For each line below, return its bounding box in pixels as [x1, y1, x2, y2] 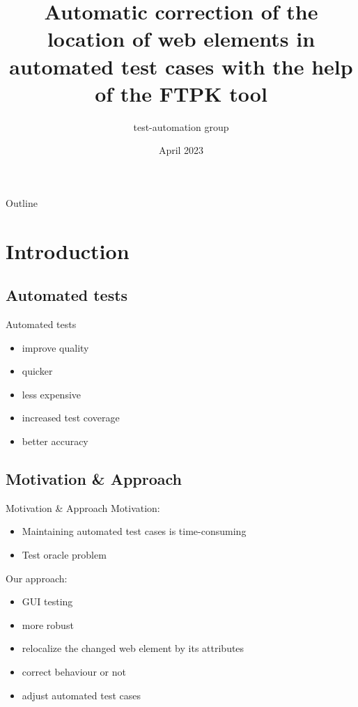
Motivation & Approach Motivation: [6, 500, 160, 515]
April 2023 [158, 143, 204, 157]
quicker [22, 364, 53, 378]
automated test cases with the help [9, 52, 353, 80]
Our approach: [6, 570, 68, 585]
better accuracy [22, 434, 88, 449]
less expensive [22, 387, 81, 401]
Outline [6, 195, 38, 210]
